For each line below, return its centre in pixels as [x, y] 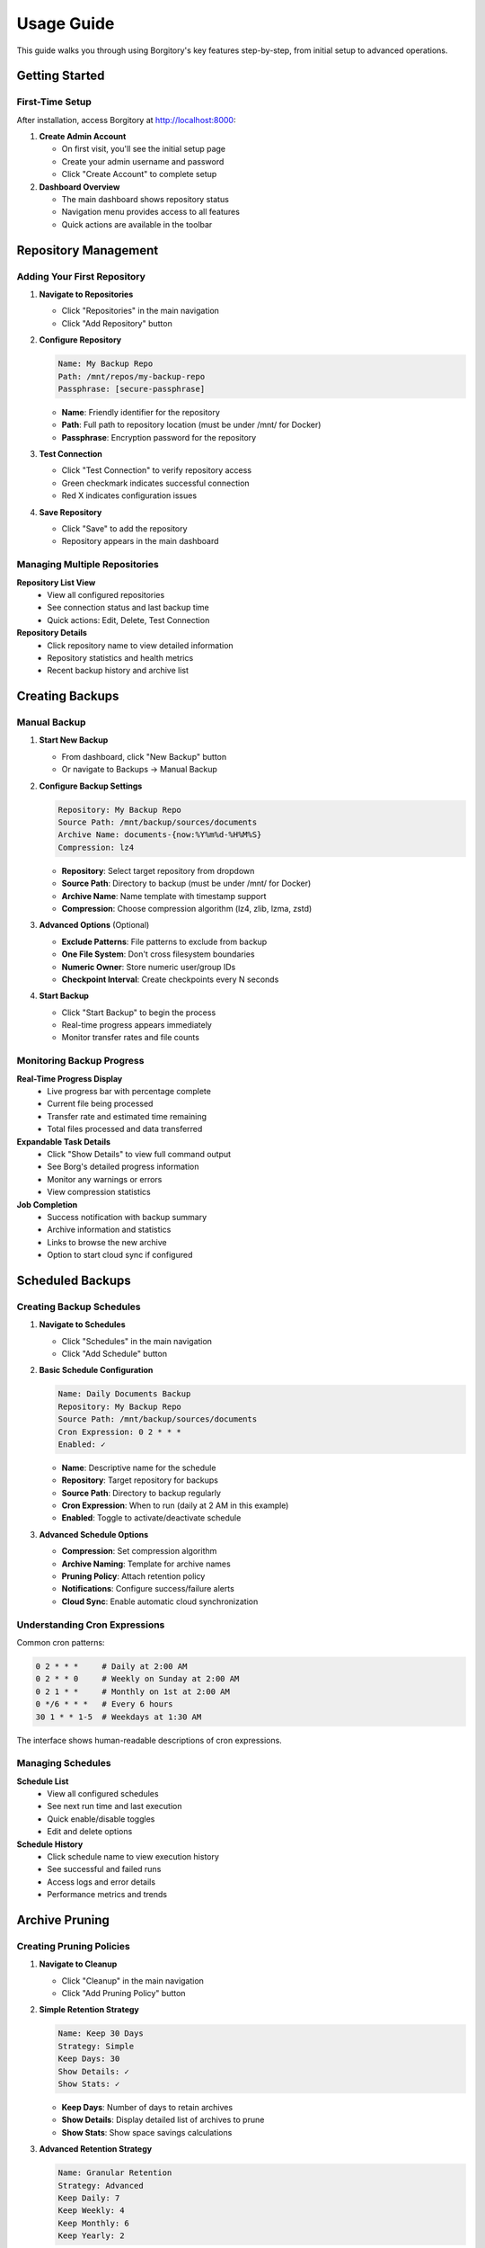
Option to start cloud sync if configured [120, 1255]
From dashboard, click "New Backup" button [144, 756]
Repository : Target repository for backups [140, 1480]
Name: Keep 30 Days [101, 2034]
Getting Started [61, 76]
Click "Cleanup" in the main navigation [132, 1980]
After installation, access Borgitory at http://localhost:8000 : [126, 120]
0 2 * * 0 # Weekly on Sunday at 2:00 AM [137, 1679]
